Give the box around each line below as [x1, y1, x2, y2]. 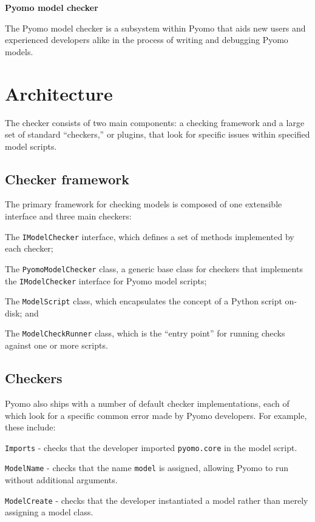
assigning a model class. [5, 506, 93, 518]
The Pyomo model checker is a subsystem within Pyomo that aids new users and [5, 21, 306, 34]
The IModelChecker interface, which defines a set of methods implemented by [5, 230, 294, 243]
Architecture [5, 81, 113, 105]
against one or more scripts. [5, 339, 108, 352]
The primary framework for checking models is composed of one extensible [5, 198, 282, 210]
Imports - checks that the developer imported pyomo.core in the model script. [5, 441, 297, 453]
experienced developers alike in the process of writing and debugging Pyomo [5, 33, 288, 46]
